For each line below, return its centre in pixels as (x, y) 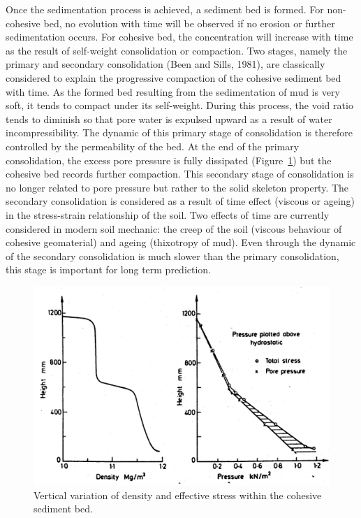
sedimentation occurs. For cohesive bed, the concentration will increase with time (179, 37)
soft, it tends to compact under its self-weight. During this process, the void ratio (179, 105)
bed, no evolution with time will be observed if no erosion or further (189, 23)
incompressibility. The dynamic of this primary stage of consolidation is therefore (179, 132)
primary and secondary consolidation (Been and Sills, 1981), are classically (165, 64)
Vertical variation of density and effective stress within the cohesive (178, 495)
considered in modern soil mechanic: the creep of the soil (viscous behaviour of (174, 228)
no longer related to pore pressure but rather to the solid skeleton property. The (177, 187)
